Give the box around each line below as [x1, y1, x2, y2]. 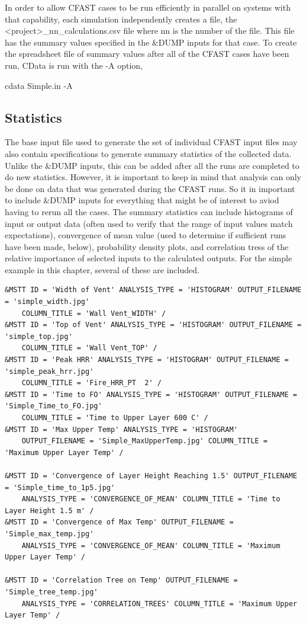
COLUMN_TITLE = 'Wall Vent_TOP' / [21, 344, 157, 353]
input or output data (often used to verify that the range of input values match [5, 217, 293, 229]
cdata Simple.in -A [5, 79, 73, 91]
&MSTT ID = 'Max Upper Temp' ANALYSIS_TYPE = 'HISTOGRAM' [5, 425, 238, 434]
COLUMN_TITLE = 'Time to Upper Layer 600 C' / [21, 414, 208, 423]
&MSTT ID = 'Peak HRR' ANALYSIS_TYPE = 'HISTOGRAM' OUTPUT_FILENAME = [5, 356, 289, 364]
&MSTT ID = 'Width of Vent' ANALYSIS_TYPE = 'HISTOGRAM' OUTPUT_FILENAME [5, 286, 302, 295]
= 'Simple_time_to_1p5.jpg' [5, 483, 115, 492]
